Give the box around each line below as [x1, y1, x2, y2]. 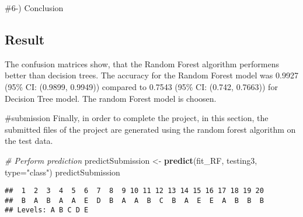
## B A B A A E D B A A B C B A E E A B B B [5, 196, 264, 205]
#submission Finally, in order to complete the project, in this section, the [5, 112, 269, 124]
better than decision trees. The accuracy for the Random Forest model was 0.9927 [5, 69, 298, 81]
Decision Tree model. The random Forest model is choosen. [5, 92, 217, 104]
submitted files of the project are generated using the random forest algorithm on [5, 123, 296, 135]
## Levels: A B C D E [5, 206, 89, 215]
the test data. [5, 135, 53, 147]
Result [5, 30, 45, 48]
